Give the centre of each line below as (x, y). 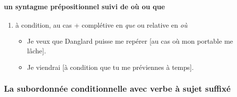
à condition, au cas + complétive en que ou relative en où (101, 24)
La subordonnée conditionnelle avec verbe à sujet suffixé (117, 89)
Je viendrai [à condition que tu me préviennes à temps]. (110, 67)
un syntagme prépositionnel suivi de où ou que (85, 6)
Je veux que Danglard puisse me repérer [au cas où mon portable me (130, 41)
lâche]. (37, 50)
